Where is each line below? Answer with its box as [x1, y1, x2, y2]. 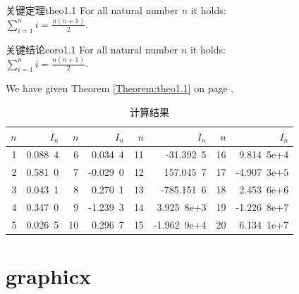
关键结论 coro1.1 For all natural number [6, 41, 178, 56]
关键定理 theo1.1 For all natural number [6, 3, 178, 17]
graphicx [6, 262, 92, 290]
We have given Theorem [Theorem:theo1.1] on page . [6, 81, 234, 96]
